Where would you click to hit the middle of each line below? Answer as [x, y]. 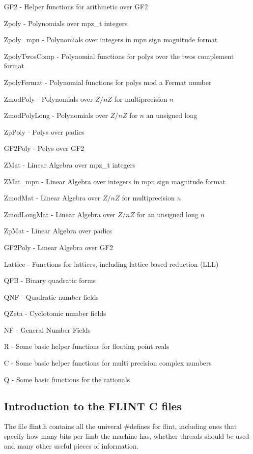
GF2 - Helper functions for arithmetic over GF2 [76, 6]
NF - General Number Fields [47, 329]
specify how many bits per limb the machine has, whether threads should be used [127, 436]
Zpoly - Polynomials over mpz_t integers [66, 23]
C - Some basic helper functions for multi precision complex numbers [108, 363]
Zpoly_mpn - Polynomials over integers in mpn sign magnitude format [111, 40]
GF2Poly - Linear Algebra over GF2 [58, 247]
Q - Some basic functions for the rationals [67, 379]
